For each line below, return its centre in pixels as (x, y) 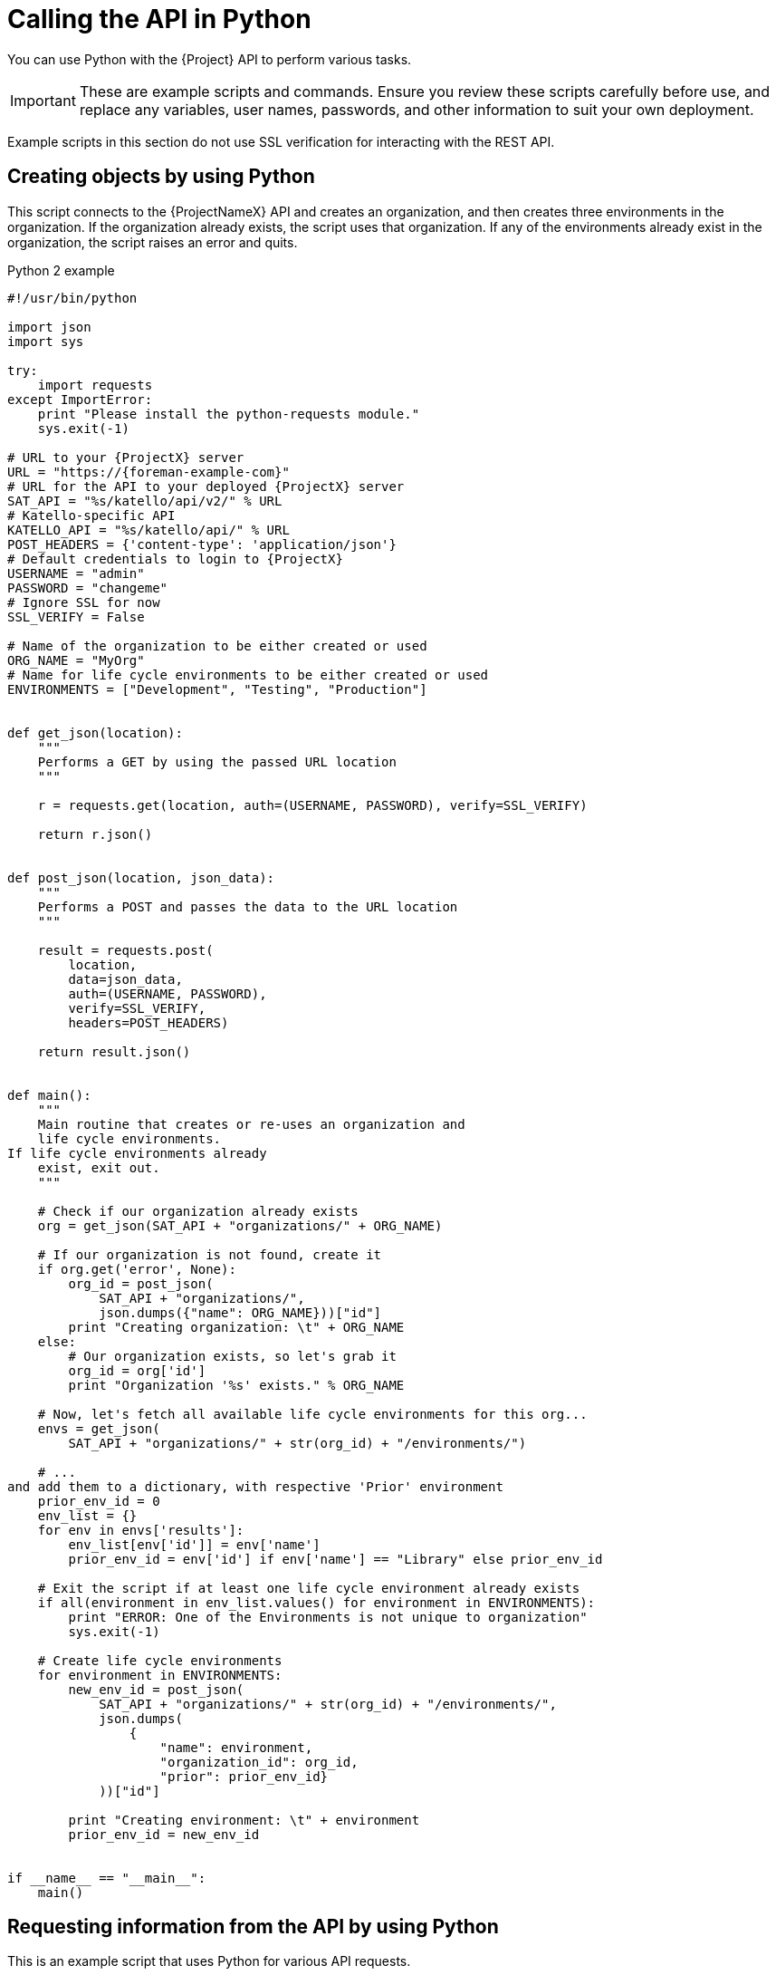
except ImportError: (80, 399)
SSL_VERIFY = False (76, 617)
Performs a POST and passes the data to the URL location (248, 906)
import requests (95, 385)
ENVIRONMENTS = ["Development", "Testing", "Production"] (217, 689)
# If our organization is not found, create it (210, 1254)
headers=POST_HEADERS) (148, 1022)
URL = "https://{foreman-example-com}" (148, 472)
